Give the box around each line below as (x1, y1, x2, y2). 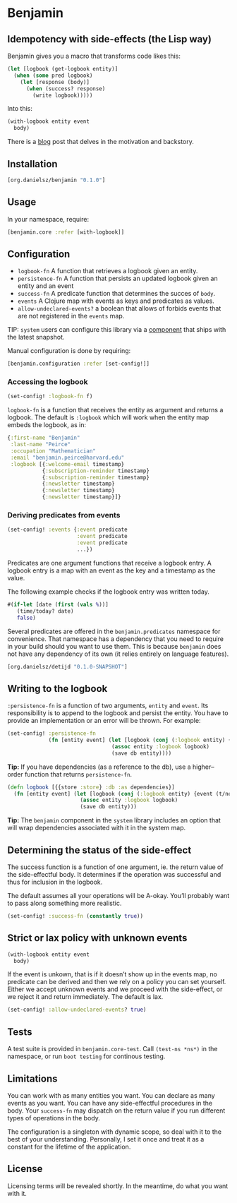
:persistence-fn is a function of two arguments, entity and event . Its (7, 701, 209, 710)
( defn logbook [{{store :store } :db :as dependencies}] (7, 784, 175, 791)
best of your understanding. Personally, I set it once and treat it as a (7, 1135, 205, 1143)
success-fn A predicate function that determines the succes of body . (17, 289, 216, 298)
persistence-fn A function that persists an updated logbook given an (17, 274, 218, 283)
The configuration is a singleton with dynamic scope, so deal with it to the (7, 1127, 222, 1136)
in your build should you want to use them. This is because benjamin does (7, 642, 221, 650)
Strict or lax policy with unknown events (7, 932, 188, 944)
